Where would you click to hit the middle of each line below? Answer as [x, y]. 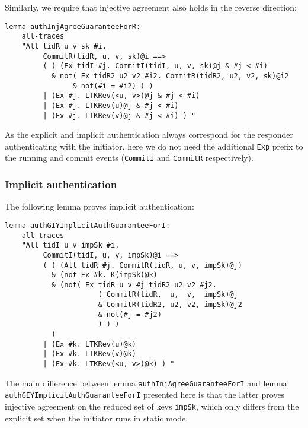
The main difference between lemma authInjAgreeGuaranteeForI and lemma [146, 383]
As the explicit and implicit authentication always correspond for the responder [149, 134]
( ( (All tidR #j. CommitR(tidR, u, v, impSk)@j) [142, 265]
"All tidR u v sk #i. [64, 46]
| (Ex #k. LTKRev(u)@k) [89, 344]
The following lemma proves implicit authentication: [100, 206]
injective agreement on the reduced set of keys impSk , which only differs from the [152, 406]
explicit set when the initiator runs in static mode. [97, 418]
